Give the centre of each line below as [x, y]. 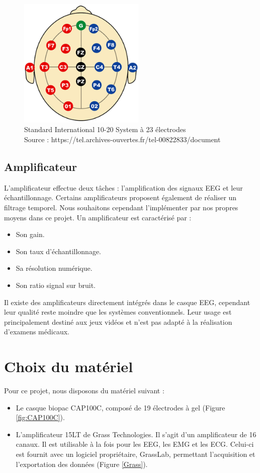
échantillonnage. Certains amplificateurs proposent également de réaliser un [120, 197]
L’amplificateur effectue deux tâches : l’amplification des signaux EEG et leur [123, 187]
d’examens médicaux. [37, 332]
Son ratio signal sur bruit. [56, 285]
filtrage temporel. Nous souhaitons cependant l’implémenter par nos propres [121, 208]
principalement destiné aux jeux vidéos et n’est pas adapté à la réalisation [118, 321]
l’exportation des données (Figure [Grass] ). [82, 464]
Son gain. [30, 234]
